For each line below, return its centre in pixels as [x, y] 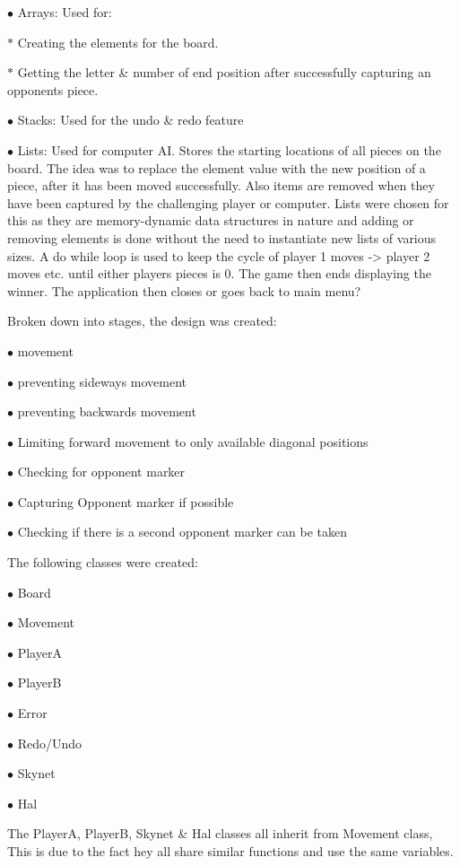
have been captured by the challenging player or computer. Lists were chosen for [228, 202]
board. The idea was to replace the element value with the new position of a [217, 167]
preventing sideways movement [102, 381]
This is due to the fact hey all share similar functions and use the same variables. [230, 851]
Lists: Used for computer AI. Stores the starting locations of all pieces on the [229, 149]
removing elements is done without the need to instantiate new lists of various [222, 237]
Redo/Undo [50, 743]
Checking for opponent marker [101, 472]
